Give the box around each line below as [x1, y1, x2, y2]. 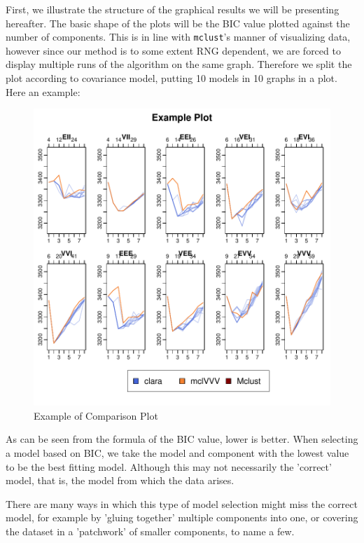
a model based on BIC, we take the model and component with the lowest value [6, 446, 349, 460]
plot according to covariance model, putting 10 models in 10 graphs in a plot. [6, 71, 337, 85]
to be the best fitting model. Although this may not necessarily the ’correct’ [6, 459, 332, 474]
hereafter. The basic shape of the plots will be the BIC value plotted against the [6, 15, 350, 30]
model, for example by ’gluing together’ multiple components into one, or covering [6, 510, 358, 525]
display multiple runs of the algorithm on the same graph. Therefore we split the [6, 57, 352, 71]
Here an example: [6, 84, 80, 99]
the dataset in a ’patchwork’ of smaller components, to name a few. [6, 523, 295, 538]
